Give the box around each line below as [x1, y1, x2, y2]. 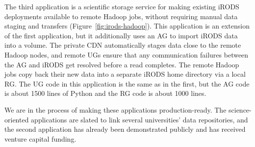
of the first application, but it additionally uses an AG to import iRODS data [4, 30, 238, 40]
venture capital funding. [4, 133, 76, 144]
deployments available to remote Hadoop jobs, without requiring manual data [4, 11, 238, 21]
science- [229, 104, 252, 115]
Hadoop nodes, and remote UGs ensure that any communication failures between [4, 49, 249, 59]
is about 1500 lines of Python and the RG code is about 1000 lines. [4, 88, 206, 98]
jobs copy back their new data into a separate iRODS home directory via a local [4, 69, 246, 79]
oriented [4, 114, 29, 124]
